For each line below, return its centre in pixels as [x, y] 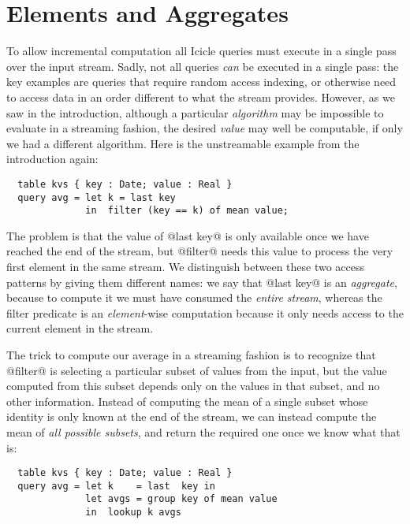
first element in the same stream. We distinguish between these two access [186, 267]
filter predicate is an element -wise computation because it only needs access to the [205, 312]
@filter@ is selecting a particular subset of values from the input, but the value [197, 370]
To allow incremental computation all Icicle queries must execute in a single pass [201, 51]
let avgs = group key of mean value [181, 499]
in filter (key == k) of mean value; [187, 211]
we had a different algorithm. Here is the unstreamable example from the [183, 143]
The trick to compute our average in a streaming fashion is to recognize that [191, 355]
